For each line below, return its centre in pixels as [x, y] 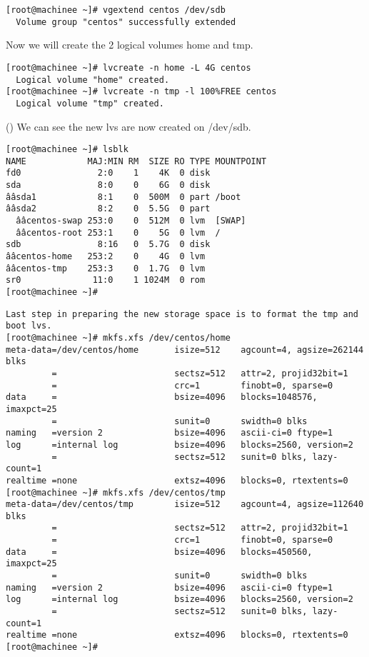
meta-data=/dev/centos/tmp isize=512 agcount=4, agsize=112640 [185, 505]
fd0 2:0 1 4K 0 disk [108, 173]
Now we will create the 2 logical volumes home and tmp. [130, 45]
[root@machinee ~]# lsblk [67, 150]
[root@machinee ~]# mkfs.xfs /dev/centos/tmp [116, 492]
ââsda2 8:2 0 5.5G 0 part [108, 209]
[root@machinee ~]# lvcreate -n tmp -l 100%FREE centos [141, 92]
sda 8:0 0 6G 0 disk [108, 185]
